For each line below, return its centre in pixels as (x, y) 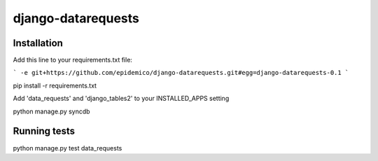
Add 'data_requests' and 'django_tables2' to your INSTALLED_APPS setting (121, 99)
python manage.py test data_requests (68, 148)
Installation (38, 43)
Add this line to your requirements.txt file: (73, 60)
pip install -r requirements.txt (55, 85)
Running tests (44, 131)
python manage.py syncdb (51, 111)
